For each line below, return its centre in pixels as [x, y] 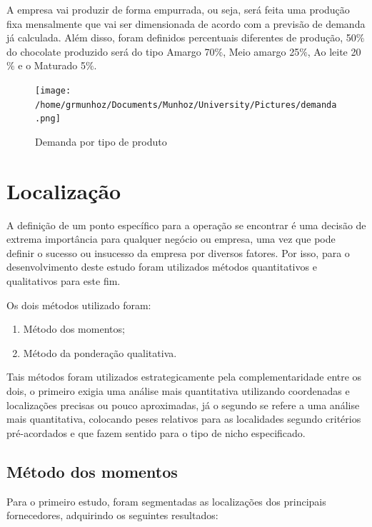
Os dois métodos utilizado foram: [79, 305]
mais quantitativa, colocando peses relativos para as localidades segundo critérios [184, 419]
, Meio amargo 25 [261, 51]
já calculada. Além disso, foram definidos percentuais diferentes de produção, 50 [181, 37]
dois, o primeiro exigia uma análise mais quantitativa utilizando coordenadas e [178, 391]
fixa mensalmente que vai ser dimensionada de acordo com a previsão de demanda [186, 23]
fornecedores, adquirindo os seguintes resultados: [112, 515]
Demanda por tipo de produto [101, 141]
